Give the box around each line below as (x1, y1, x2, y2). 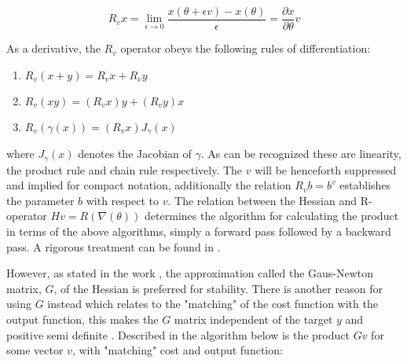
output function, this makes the (6, 310, 159, 327)
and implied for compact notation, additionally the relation (6, 177, 291, 193)
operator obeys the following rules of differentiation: (120, 40, 371, 57)
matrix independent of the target (174, 310, 333, 327)
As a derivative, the (6, 40, 101, 57)
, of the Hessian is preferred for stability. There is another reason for (53, 280, 383, 296)
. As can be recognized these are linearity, (200, 145, 401, 162)
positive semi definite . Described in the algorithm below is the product (6, 326, 350, 343)
